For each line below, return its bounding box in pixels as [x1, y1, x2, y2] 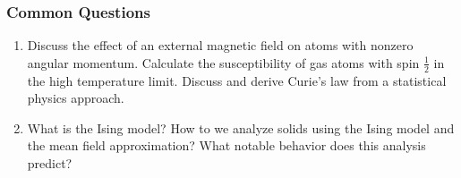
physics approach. [27, 89, 124, 107]
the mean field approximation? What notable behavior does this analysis [27, 136, 426, 155]
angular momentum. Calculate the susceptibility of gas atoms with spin [27, 53, 420, 72]
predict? [27, 154, 73, 173]
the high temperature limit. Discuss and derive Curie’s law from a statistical [27, 71, 447, 89]
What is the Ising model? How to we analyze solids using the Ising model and [27, 118, 455, 137]
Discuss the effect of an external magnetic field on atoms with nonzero [27, 36, 414, 55]
